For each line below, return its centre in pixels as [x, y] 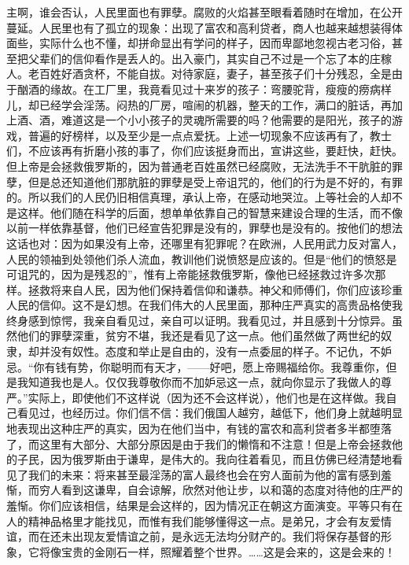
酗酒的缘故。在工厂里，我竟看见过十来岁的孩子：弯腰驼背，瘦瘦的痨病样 [204, 89]
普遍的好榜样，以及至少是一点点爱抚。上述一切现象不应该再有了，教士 [210, 135]
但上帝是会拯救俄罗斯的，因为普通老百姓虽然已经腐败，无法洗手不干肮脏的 [199, 166]
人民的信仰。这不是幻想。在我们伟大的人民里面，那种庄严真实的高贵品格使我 [204, 305]
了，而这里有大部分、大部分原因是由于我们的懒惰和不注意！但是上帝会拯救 [199, 443]
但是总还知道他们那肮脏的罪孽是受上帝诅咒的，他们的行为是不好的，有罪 [215, 181]
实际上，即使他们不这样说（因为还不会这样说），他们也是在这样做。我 [207, 397]
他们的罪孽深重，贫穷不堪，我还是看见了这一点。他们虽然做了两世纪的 [199, 336]
